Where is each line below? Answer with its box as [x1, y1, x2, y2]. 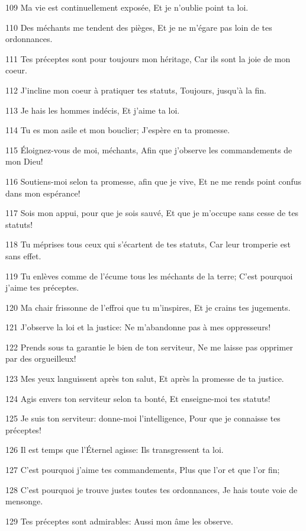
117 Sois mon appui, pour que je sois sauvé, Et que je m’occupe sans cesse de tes [5, 207, 299, 219]
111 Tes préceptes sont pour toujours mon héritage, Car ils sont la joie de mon [5, 52, 291, 65]
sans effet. [5, 249, 41, 262]
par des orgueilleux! [5, 352, 76, 365]
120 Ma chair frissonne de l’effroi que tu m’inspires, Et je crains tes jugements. [5, 301, 291, 313]
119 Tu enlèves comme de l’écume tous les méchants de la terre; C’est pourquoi [5, 269, 293, 282]
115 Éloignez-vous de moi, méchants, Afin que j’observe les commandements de [5, 143, 292, 156]
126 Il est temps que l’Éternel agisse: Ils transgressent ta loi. [5, 443, 224, 456]
